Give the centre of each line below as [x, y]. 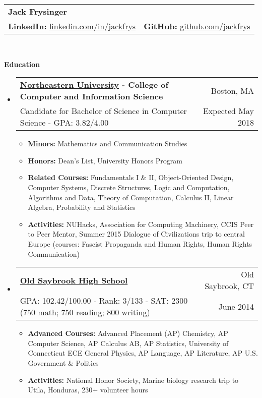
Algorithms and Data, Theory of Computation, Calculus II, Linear [131, 197]
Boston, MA [232, 90]
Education [22, 64]
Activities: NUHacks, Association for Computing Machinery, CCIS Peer [141, 224]
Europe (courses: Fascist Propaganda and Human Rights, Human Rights [140, 243]
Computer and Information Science [91, 96]
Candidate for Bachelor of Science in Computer [103, 111]
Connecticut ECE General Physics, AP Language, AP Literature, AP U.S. [143, 353]
